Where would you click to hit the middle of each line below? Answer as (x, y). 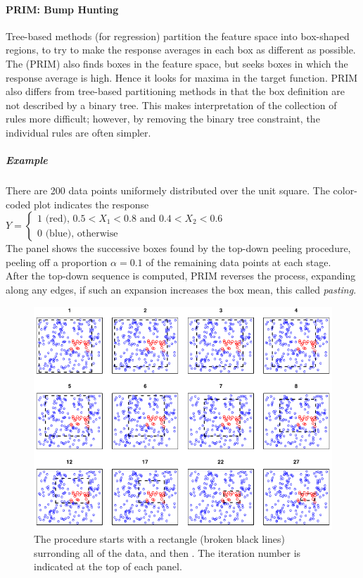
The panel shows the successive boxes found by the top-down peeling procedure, (178, 248)
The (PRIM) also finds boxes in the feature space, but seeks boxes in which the (177, 63)
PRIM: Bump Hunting (62, 9)
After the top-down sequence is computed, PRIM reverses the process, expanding (181, 276)
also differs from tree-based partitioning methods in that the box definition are (175, 91)
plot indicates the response (91, 204)
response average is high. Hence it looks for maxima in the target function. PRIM (182, 77)
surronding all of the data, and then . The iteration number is (167, 552)
